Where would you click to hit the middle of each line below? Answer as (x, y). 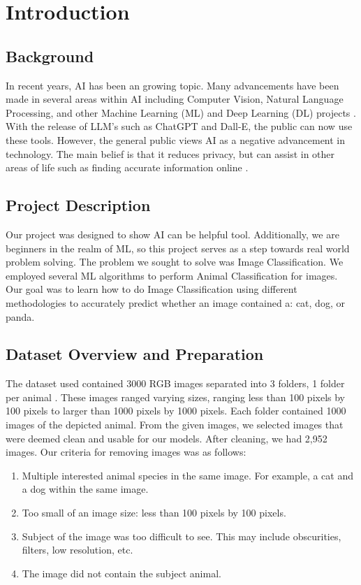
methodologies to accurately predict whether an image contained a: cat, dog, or (175, 302)
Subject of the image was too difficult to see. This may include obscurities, (182, 536)
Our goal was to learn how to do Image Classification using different (152, 289)
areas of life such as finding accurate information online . (127, 167)
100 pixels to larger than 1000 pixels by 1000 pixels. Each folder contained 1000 (176, 411)
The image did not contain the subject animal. (121, 573)
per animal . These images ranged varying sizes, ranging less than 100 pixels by (175, 397)
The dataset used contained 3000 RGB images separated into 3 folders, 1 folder (175, 383)
